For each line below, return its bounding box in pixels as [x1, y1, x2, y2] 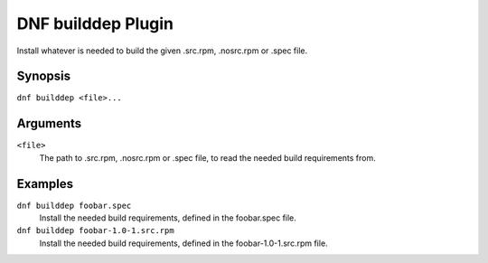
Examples [16, 176, 74, 192]
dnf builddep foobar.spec [16, 200, 132, 211]
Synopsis [16, 69, 71, 84]
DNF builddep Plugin [16, 14, 174, 33]
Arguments [16, 116, 82, 131]
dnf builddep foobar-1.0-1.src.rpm [16, 226, 175, 236]
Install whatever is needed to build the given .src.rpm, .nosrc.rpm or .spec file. [16, 45, 307, 56]
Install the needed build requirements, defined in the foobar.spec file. [39, 212, 297, 223]
